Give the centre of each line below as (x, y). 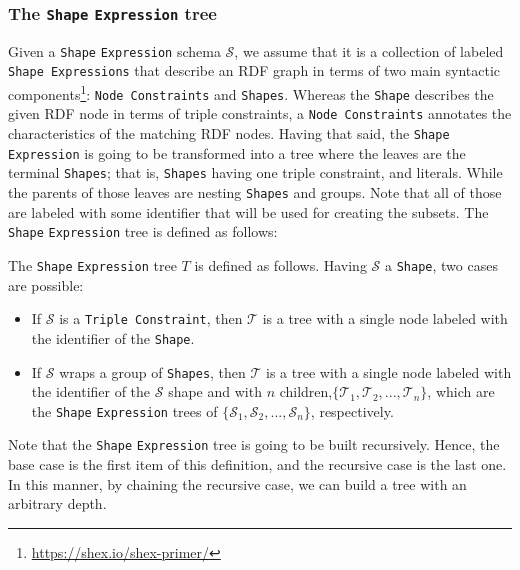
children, (306, 391)
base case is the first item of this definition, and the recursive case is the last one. (257, 464)
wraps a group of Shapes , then (152, 371)
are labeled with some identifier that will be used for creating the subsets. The (248, 211)
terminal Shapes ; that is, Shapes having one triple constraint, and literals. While (255, 172)
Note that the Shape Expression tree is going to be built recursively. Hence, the (254, 444)
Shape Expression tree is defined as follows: (143, 231)
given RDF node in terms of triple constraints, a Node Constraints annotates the (260, 113)
